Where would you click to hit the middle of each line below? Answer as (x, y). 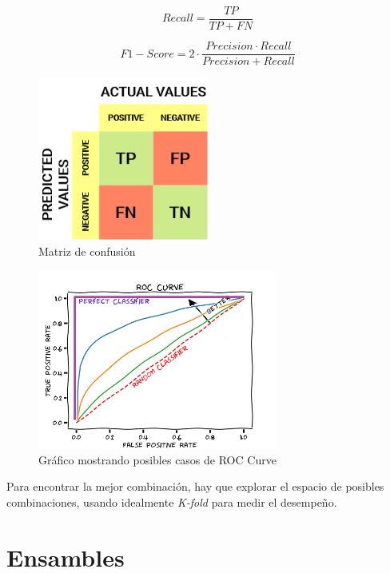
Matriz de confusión (87, 251)
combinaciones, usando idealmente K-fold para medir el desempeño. (172, 502)
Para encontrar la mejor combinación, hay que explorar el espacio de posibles (195, 486)
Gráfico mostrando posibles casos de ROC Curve (157, 459)
